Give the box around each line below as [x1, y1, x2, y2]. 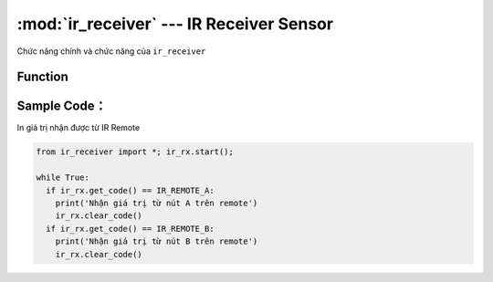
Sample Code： [16, 99, 107, 114]
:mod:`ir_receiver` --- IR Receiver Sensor [16, 14, 333, 34]
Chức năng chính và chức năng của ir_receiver [16, 46, 206, 57]
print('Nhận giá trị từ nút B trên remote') [55, 236, 258, 246]
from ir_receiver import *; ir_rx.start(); [36, 147, 235, 157]
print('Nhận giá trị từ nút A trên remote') [55, 198, 258, 209]
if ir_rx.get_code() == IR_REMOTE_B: [46, 224, 215, 234]
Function [16, 69, 68, 85]
